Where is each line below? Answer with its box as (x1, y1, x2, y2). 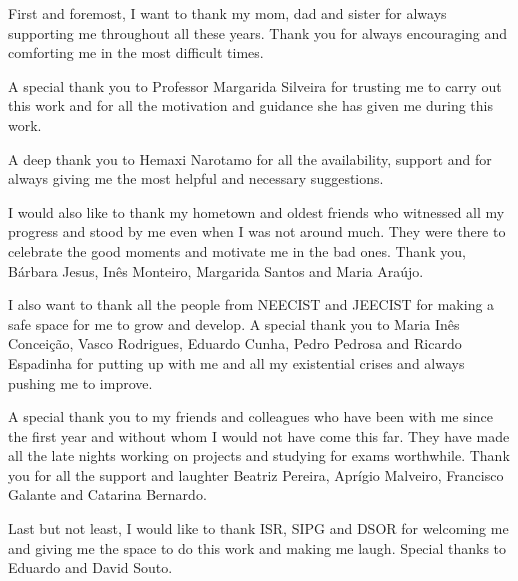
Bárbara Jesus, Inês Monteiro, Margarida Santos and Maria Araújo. (8, 260, 424, 281)
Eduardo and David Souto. (8, 557, 173, 578)
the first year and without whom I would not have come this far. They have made (8, 425, 510, 446)
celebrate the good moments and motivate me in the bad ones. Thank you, (8, 240, 466, 261)
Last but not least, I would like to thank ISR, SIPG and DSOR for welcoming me (8, 518, 509, 539)
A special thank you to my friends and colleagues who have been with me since (8, 406, 493, 427)
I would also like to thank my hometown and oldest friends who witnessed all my (8, 201, 505, 222)
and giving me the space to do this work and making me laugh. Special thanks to (8, 537, 507, 558)
